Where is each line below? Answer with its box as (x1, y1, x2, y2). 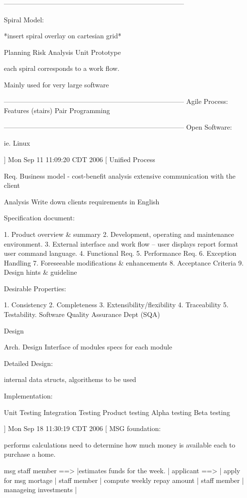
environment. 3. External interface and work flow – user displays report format (4, 238, 238, 249)
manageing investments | (4, 484, 77, 495)
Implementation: (4, 391, 53, 401)
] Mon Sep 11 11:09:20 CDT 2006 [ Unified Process (4, 154, 155, 164)
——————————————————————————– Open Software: (4, 121, 232, 132)
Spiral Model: (4, 14, 44, 24)
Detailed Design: (4, 358, 53, 368)
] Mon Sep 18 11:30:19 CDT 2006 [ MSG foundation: (4, 423, 161, 433)
